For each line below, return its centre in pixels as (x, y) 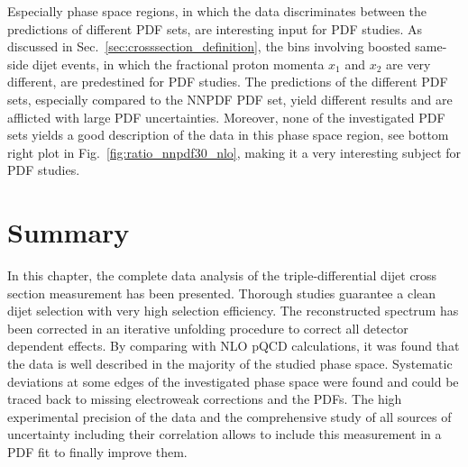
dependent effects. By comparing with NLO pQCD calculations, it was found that (234, 346)
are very (408, 64)
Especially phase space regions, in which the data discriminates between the (217, 11)
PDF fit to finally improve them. (97, 452)
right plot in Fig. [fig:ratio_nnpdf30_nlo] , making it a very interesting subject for (234, 152)
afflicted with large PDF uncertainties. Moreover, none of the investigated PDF (226, 117)
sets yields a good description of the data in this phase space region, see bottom (228, 135)
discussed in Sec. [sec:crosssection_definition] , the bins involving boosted (209, 46)
